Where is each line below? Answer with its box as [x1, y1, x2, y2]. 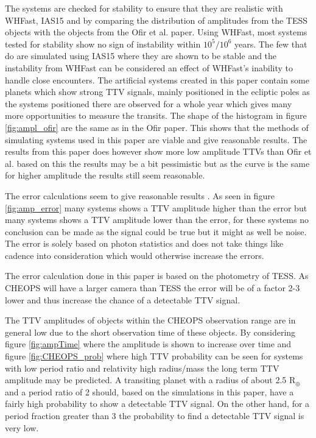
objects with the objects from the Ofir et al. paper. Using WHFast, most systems [5, 26, 307, 38]
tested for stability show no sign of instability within [5, 37, 201, 50]
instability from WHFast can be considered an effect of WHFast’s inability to [5, 61, 293, 74]
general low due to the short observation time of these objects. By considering [5, 325, 296, 338]
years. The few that [234, 37, 307, 50]
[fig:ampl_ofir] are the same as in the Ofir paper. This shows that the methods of [5, 121, 309, 133]
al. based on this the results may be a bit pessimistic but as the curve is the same [5, 157, 310, 169]
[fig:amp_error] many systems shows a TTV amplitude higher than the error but [5, 201, 307, 214]
